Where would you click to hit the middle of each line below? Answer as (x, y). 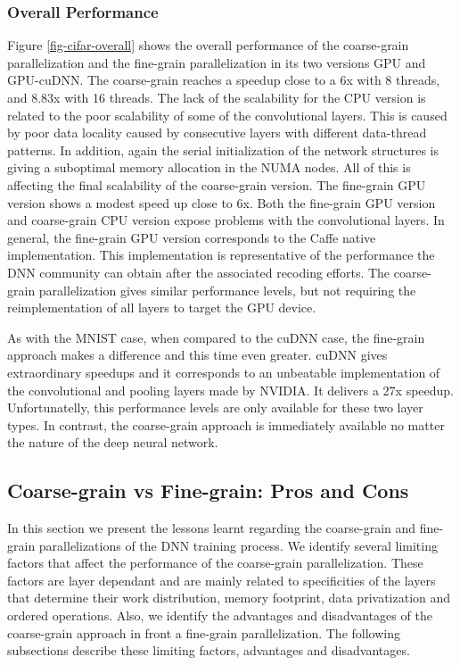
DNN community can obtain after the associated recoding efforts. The (199, 272)
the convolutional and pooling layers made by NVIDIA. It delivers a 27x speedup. (231, 390)
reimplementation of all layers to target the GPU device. (162, 308)
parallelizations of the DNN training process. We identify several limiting (238, 545)
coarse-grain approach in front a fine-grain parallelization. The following (204, 632)
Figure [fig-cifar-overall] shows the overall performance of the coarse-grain (208, 45)
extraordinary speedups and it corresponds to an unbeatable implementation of (224, 372)
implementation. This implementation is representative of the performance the (221, 255)
